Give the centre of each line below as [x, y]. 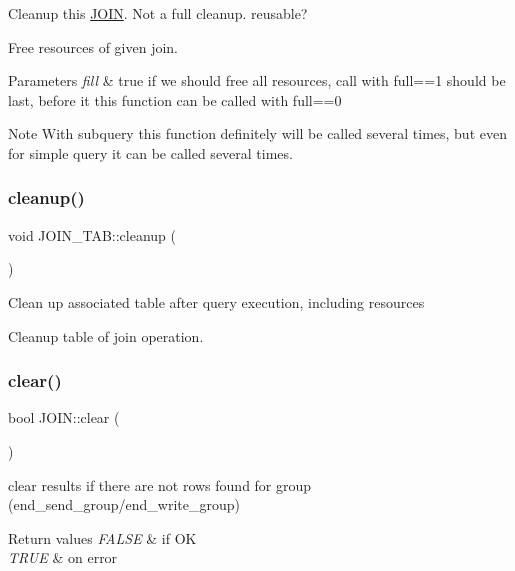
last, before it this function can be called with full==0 [175, 99]
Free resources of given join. [93, 46]
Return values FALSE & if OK [102, 537]
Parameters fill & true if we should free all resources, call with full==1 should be [257, 80]
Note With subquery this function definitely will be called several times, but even [257, 133]
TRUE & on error [63, 557]
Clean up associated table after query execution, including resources [216, 301]
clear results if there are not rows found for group [160, 484]
